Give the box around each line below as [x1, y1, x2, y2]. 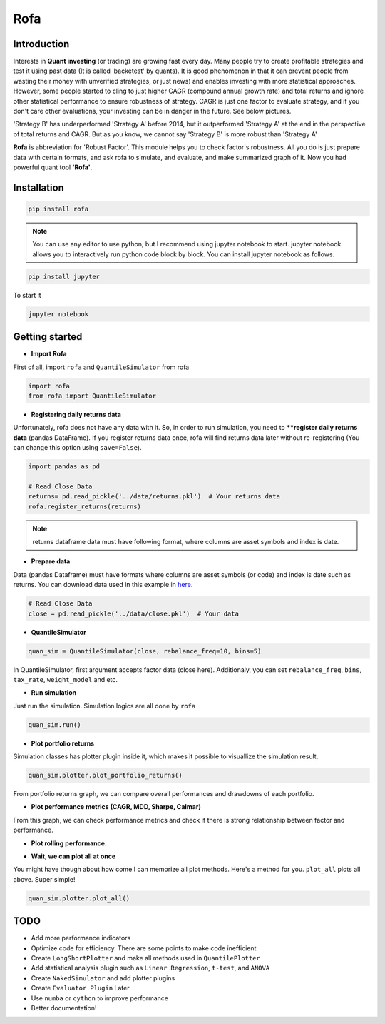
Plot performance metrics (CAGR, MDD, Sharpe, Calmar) [31, 803, 201, 811]
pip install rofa [28, 204, 89, 213]
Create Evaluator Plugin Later [31, 984, 130, 993]
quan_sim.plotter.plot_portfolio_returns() [28, 771, 183, 780]
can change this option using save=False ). [13, 443, 142, 452]
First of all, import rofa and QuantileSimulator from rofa [13, 363, 190, 371]
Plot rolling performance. [31, 839, 107, 848]
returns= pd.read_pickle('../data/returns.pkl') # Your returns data [28, 493, 281, 501]
